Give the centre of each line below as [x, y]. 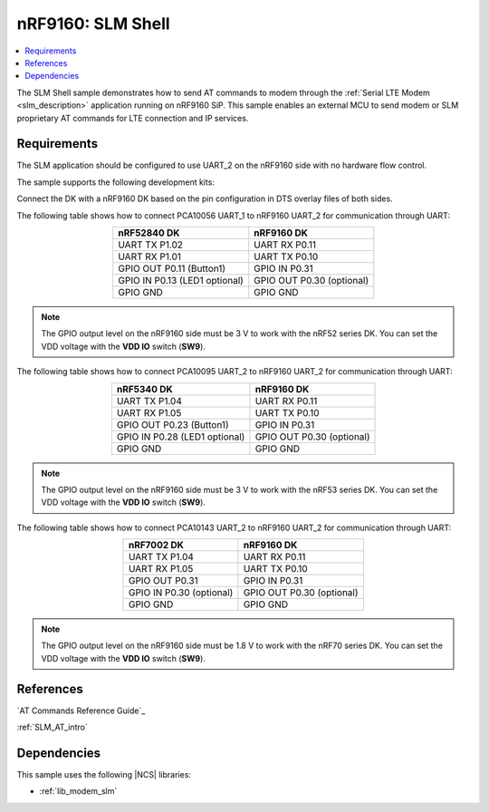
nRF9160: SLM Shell [94, 24]
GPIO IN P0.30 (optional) [181, 593]
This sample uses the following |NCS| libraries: [104, 775]
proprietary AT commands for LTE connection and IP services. [133, 118]
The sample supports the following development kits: [115, 182]
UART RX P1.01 [149, 256]
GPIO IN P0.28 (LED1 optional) [181, 437]
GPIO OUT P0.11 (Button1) [172, 268]
